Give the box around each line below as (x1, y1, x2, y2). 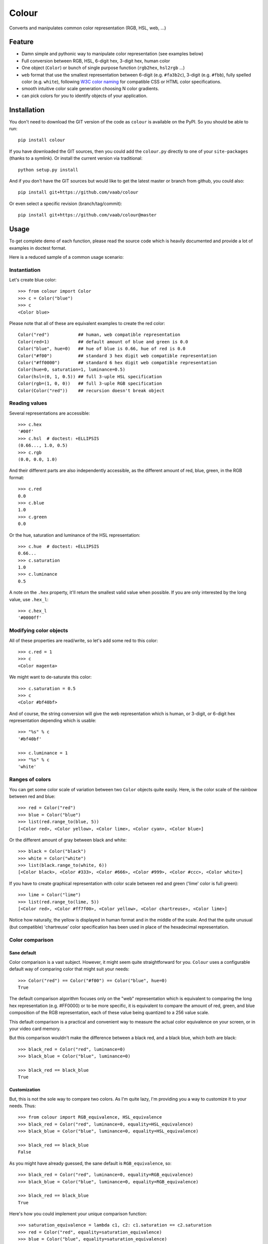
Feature (9, 38, 34, 46)
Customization (9, 1087, 41, 1093)
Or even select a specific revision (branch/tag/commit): (9, 201, 123, 207)
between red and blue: (9, 793, 56, 799)
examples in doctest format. (9, 245, 67, 251)
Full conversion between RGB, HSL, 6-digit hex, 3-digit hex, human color (21, 58, 170, 64)
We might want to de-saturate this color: (9, 674, 92, 680)
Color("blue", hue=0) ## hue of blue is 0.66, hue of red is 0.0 (18, 346, 186, 352)
